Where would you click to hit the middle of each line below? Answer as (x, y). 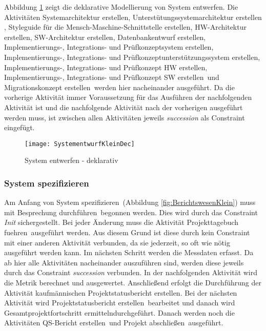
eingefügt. (19, 127)
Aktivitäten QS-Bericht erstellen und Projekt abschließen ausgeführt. (114, 323)
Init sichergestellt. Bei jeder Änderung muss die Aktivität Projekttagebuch (121, 222)
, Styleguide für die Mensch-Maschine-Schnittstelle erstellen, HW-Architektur (125, 27)
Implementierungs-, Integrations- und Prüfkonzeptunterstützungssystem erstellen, (132, 57)
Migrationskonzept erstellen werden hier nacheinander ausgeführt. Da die (119, 87)
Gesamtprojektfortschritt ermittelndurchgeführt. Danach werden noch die (119, 312)
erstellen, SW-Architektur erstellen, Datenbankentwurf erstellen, (105, 37)
